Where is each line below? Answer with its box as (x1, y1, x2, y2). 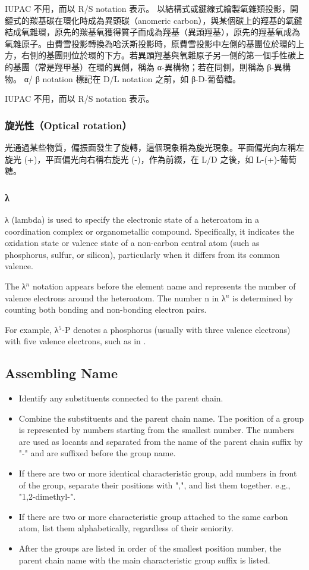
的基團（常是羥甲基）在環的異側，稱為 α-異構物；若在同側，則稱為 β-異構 (5, 60, 291, 73)
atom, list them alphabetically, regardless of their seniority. (18, 522, 234, 534)
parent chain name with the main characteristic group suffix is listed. (18, 553, 270, 566)
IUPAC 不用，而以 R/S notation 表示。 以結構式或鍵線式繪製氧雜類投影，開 (5, 2, 298, 14)
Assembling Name (5, 364, 118, 382)
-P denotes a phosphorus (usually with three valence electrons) (62, 323, 291, 335)
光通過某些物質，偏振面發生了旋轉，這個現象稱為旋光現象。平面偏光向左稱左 (5, 141, 304, 153)
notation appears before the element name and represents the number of (32, 279, 296, 292)
